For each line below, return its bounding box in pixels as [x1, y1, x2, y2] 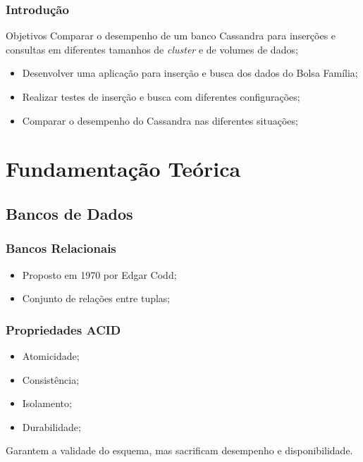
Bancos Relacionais [6, 239, 116, 257]
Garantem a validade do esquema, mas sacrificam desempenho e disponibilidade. [6, 443, 353, 458]
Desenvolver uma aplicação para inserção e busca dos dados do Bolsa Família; [22, 65, 358, 80]
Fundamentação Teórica [6, 154, 241, 183]
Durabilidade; [22, 419, 81, 434]
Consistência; [22, 372, 80, 387]
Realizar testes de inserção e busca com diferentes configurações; [22, 89, 300, 104]
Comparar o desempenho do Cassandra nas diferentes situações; [22, 113, 298, 127]
